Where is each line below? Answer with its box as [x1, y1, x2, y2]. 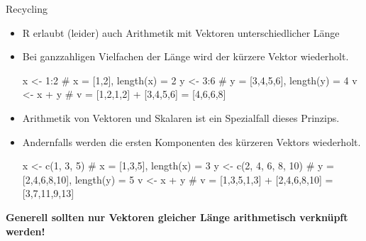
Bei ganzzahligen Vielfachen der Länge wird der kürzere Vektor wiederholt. [22, 49, 349, 64]
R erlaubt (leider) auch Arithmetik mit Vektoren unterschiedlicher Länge [22, 25, 340, 40]
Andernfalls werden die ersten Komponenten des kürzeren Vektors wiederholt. [22, 134, 361, 149]
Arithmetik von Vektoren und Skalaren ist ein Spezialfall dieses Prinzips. [22, 110, 340, 125]
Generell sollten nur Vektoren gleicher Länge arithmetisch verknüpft [6, 209, 348, 224]
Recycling [6, 1, 48, 16]
